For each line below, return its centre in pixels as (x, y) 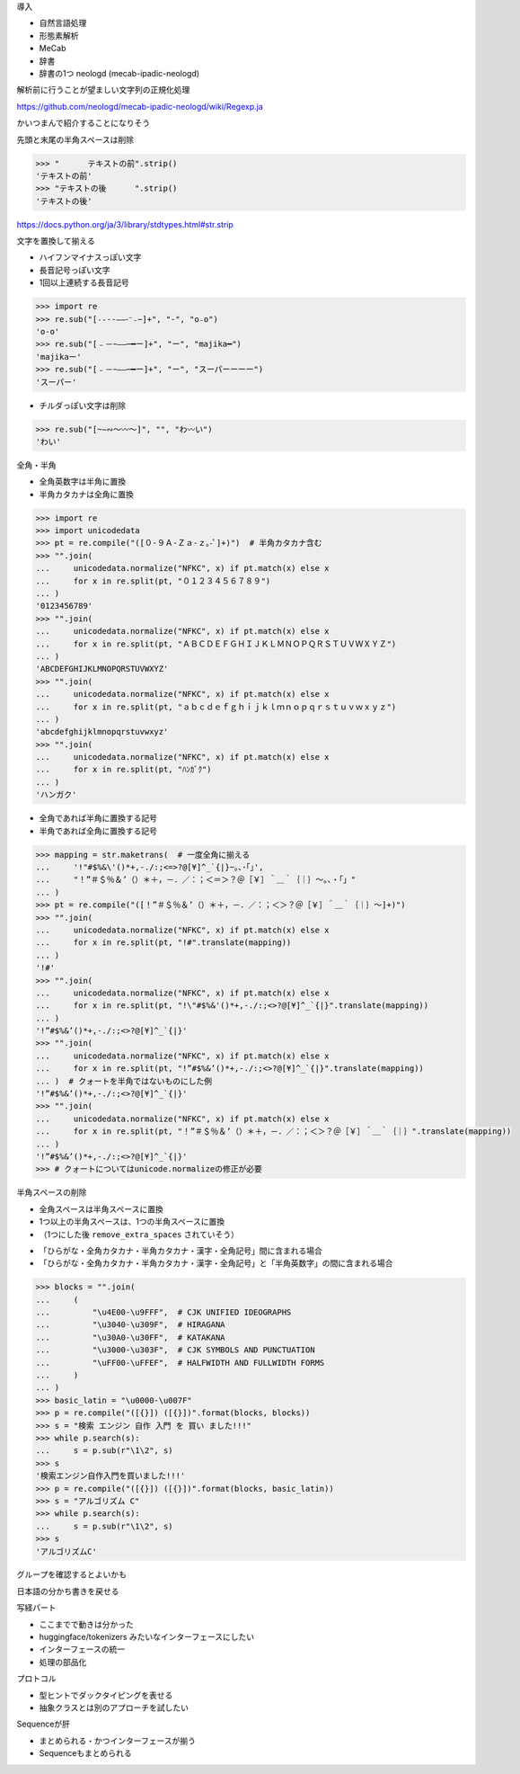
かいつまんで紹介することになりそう (84, 123)
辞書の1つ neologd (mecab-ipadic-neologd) (119, 73)
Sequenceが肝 (44, 1724)
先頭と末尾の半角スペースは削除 (75, 139)
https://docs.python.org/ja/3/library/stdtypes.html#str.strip (125, 224)
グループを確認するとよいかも (72, 1574)
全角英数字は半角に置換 (82, 482)
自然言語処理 (63, 23)
